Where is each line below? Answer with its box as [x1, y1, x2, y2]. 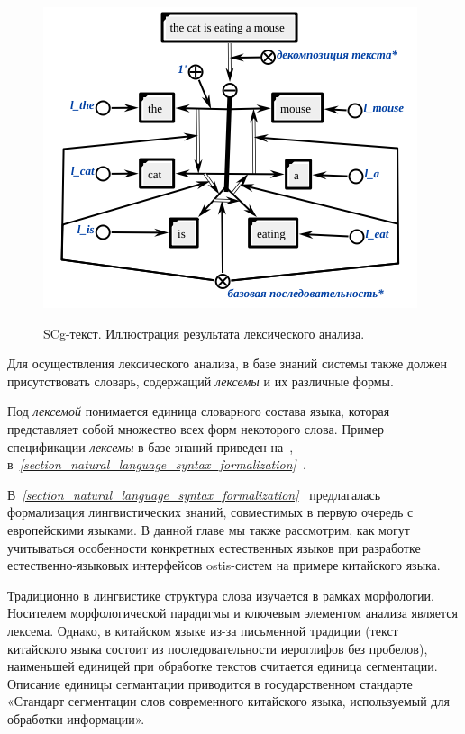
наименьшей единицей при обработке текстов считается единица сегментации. [7, 657, 438, 675]
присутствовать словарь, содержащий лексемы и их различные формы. [7, 371, 394, 390]
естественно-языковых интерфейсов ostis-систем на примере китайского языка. [7, 556, 441, 575]
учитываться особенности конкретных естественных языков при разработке [7, 538, 421, 557]
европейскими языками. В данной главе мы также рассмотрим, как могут [7, 520, 410, 539]
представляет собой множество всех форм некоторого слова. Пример [7, 419, 384, 438]
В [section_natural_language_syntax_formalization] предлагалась [7, 485, 381, 503]
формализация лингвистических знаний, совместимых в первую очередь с [7, 503, 414, 521]
